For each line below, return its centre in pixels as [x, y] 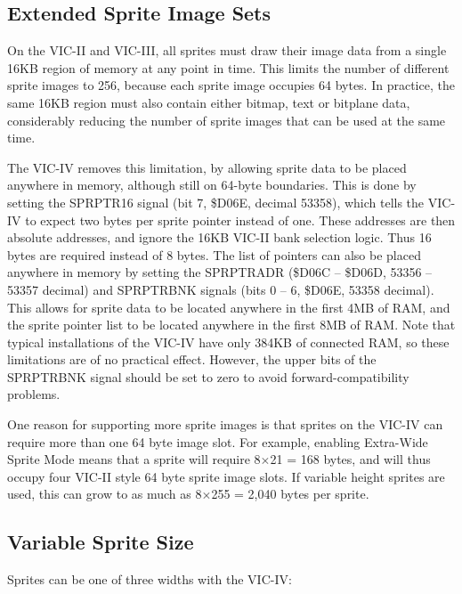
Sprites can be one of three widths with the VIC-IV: [150, 579]
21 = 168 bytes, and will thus [350, 459]
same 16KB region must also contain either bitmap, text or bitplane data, [209, 102]
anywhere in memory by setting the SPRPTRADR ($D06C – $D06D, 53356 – [220, 272]
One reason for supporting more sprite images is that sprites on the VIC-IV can [225, 424]
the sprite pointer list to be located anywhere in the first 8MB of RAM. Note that [231, 325]
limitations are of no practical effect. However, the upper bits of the [192, 359]
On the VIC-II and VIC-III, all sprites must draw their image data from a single [227, 50]
